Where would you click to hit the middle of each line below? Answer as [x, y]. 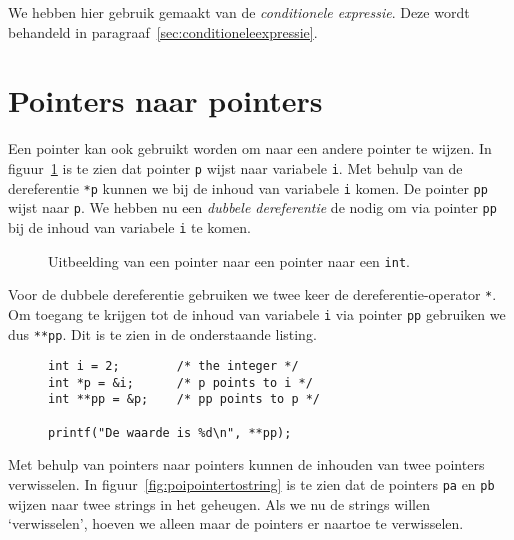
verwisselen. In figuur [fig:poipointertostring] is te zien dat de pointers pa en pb [251, 484]
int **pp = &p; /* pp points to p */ [184, 399]
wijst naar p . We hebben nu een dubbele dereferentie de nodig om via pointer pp [252, 207]
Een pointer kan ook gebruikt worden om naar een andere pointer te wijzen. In [250, 148]
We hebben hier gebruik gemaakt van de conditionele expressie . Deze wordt [239, 12]
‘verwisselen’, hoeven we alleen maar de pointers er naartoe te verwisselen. [236, 523]
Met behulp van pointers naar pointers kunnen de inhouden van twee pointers [246, 464]
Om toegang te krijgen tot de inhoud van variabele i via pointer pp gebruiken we [257, 313]
